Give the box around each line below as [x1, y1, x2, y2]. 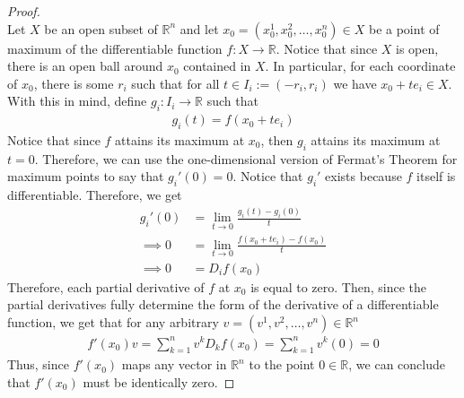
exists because [325, 167, 402, 186]
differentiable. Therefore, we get [7, 186, 182, 204]
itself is [416, 167, 456, 186]
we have [333, 74, 377, 92]
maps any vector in [121, 355, 227, 374]
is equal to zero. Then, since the [250, 277, 426, 296]
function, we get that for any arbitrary [7, 313, 219, 332]
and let [179, 19, 219, 38]
